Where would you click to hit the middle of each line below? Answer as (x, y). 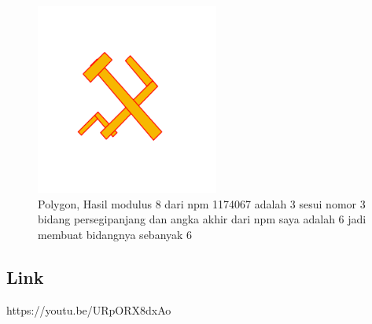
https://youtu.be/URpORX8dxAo (89, 309)
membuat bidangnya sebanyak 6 (115, 234)
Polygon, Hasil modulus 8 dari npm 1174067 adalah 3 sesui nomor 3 (202, 203)
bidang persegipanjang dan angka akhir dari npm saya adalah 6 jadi (202, 219)
